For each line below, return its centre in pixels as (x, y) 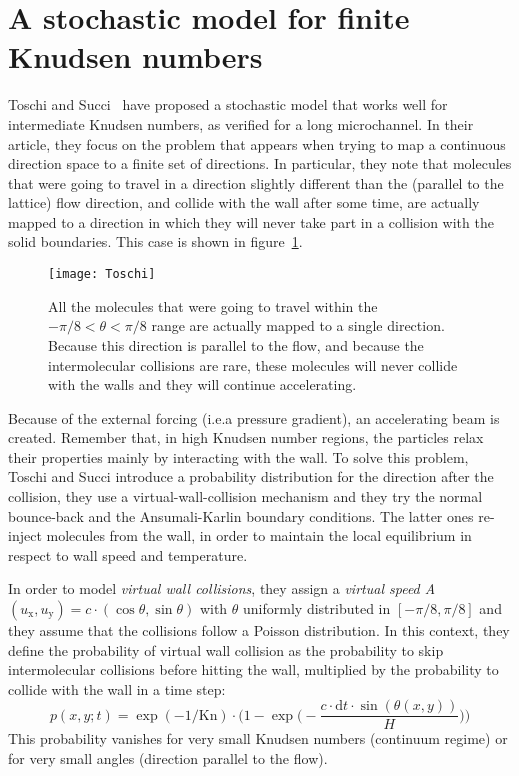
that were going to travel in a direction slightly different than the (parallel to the (256, 182)
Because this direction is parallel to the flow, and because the (236, 344)
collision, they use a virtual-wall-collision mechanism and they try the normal (245, 496)
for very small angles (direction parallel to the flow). (168, 758)
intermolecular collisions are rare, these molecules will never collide (253, 364)
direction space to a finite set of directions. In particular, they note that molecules (260, 163)
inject (25, 535)
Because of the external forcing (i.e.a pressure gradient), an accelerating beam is (254, 417)
